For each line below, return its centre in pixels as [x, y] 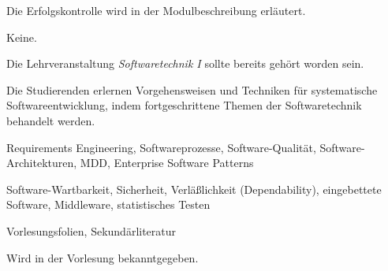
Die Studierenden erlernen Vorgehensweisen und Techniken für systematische [192, 89]
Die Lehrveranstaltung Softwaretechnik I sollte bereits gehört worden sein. [185, 63]
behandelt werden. [51, 120]
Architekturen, [42, 163]
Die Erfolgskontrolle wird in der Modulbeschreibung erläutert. [156, 10]
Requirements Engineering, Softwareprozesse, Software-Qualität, [161, 147]
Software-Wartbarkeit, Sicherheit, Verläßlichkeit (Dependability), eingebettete [194, 189]
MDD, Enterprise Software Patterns [167, 163]
